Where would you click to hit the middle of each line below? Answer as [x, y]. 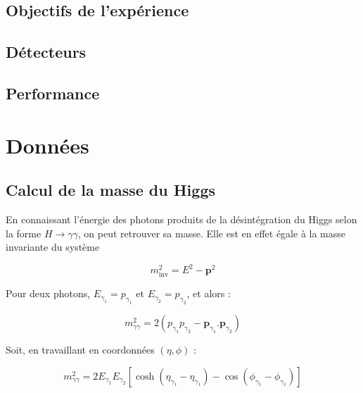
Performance [53, 93]
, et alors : [209, 293]
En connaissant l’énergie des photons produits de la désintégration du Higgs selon [181, 219]
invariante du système [53, 247]
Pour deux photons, [48, 293]
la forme [24, 233]
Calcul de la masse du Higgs [110, 190]
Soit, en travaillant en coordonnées [80, 350]
